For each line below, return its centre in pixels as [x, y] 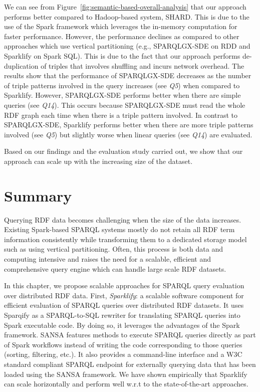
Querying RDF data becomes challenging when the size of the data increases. [123, 219]
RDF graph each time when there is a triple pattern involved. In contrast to [121, 115]
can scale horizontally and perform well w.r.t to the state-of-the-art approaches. [126, 384]
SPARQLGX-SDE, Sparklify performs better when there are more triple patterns [129, 125]
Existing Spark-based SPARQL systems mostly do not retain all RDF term [119, 229]
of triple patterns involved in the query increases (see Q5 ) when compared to [122, 85]
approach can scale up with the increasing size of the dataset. [98, 161]
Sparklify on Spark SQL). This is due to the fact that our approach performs [122, 55]
